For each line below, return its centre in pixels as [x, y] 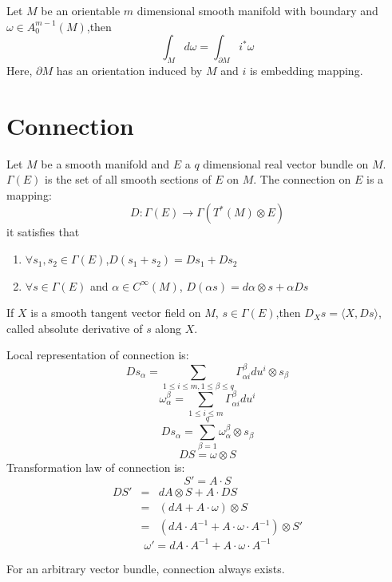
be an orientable [81, 10]
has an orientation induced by [129, 70]
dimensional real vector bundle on [286, 163]
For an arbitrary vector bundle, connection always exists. [146, 568]
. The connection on [302, 179]
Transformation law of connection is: [96, 467]
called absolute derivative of [75, 328]
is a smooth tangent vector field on [116, 313]
